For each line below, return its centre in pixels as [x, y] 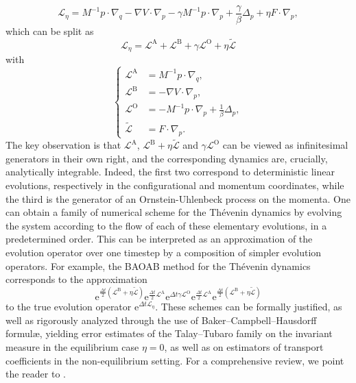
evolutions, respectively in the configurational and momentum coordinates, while [175, 185]
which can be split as [50, 31]
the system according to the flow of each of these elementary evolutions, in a [166, 225]
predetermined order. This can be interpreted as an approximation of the [159, 239]
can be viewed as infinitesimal [285, 145]
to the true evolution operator [69, 307]
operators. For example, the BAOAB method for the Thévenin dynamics [158, 265]
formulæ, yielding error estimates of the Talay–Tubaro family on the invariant [169, 333]
